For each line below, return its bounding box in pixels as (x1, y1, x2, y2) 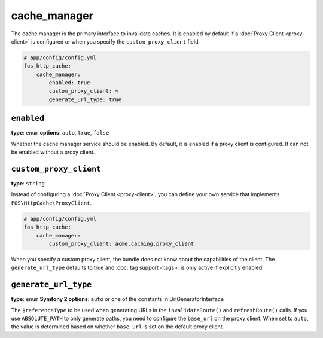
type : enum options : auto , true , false (11, 129, 109, 136)
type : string (11, 180, 45, 187)
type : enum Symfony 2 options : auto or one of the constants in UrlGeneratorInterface (11, 296, 224, 303)
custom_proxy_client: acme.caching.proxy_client (48, 240, 194, 247)
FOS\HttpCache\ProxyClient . (11, 199, 92, 206)
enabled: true (48, 80, 90, 86)
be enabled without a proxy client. (11, 148, 95, 156)
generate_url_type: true (48, 96, 122, 103)
